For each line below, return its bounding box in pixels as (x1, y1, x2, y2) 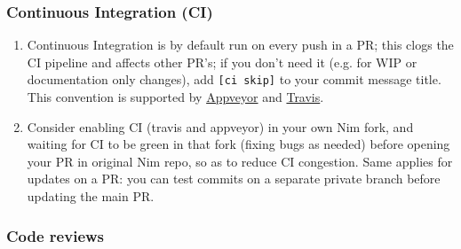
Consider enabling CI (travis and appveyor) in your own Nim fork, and (27, 117, 414, 136)
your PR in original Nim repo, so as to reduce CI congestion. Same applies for (27, 152, 453, 170)
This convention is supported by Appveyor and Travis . (27, 88, 324, 106)
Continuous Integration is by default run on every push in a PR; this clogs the (27, 35, 454, 54)
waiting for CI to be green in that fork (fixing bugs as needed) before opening (27, 135, 450, 153)
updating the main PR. (27, 187, 155, 206)
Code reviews (6, 224, 105, 246)
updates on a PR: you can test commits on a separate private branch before (27, 169, 441, 188)
